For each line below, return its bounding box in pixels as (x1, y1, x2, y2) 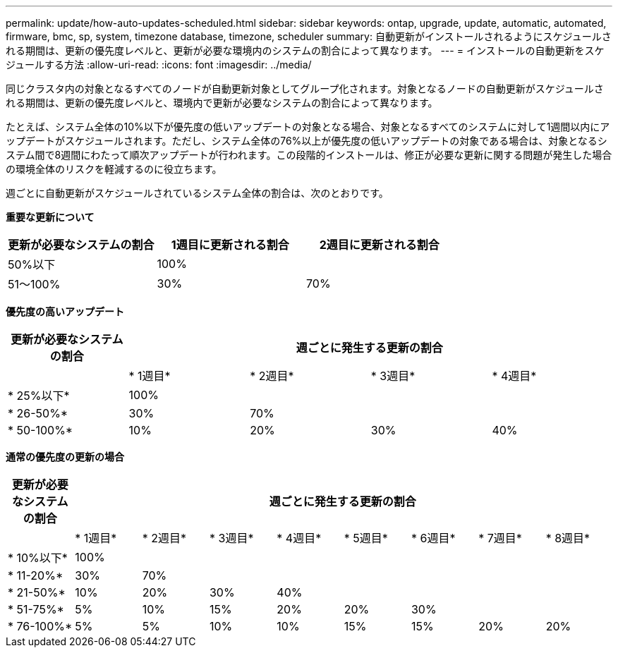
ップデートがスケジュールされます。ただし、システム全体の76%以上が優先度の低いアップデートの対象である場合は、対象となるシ (6, 135, 607, 147)
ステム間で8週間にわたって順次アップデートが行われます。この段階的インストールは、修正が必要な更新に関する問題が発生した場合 (6, 149, 612, 161)
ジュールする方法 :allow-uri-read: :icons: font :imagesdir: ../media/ (6, 59, 312, 71)
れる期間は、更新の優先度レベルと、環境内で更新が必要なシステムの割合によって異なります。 (6, 97, 438, 109)
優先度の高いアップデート (6, 305, 124, 317)
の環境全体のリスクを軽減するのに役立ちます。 (6, 163, 222, 175)
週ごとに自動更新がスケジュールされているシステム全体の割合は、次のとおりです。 (6, 187, 389, 199)
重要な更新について (6, 211, 95, 223)
